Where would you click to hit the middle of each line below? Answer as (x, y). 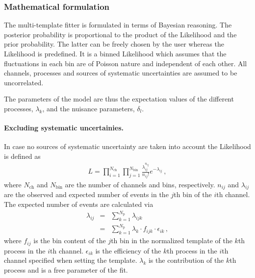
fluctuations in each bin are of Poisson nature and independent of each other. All (126, 63)
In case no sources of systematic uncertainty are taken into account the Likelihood (127, 146)
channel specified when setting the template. (71, 260)
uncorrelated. (24, 82)
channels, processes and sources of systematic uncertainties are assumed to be (121, 73)
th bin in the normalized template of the (172, 240)
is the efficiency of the (128, 250)
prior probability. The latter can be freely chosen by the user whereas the (114, 44)
